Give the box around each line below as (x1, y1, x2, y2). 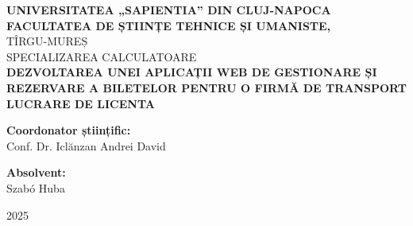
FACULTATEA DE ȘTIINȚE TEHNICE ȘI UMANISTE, (6, 17, 331, 33)
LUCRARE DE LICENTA (6, 95, 155, 111)
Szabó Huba (6, 179, 65, 196)
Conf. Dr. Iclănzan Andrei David (6, 137, 166, 154)
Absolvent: (6, 164, 66, 181)
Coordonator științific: (6, 122, 131, 138)
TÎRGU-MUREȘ (6, 33, 88, 49)
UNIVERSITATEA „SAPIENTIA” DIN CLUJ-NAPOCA (6, 2, 331, 18)
